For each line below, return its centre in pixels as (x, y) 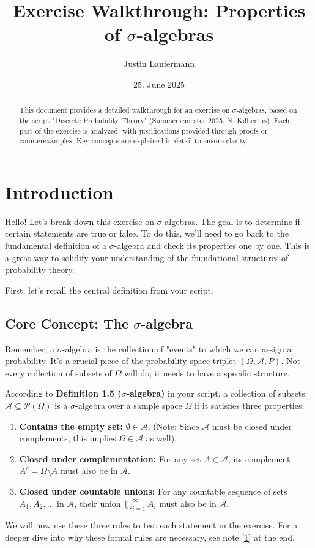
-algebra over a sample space (129, 405)
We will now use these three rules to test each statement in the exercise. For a (151, 525)
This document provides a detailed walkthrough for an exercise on (124, 110)
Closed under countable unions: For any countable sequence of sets (153, 491)
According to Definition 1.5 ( (63, 393)
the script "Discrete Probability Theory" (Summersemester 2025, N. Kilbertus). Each (154, 120)
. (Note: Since (173, 426)
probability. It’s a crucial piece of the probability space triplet (120, 361)
